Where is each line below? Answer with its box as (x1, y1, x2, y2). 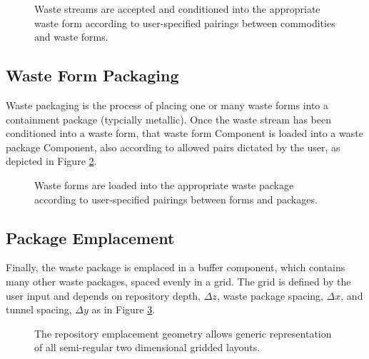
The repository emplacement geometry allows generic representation (34, 325, 332, 340)
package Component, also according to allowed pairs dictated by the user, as (6, 139, 340, 154)
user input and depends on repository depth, (6, 288, 201, 303)
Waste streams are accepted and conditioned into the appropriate (34, 1, 320, 16)
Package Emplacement (6, 226, 175, 248)
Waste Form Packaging (6, 64, 179, 86)
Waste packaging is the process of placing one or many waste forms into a (6, 97, 329, 112)
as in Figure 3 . (91, 302, 156, 317)
